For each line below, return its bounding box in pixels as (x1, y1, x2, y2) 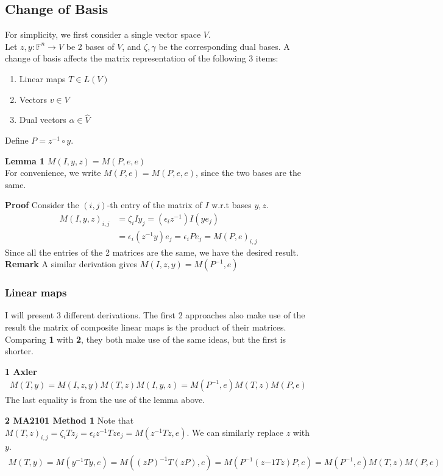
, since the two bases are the (196, 166, 301, 179)
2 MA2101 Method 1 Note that (5, 414, 134, 427)
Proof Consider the (5, 198, 79, 211)
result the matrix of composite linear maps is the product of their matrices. (5, 321, 286, 334)
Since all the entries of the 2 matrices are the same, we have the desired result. (5, 245, 299, 258)
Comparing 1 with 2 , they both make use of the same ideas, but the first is (5, 332, 286, 345)
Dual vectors (19, 113, 66, 126)
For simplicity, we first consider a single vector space (5, 28, 201, 41)
